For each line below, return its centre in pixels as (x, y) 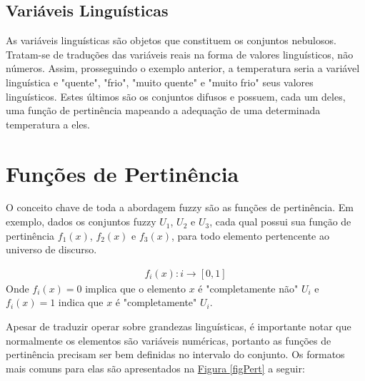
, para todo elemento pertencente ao (250, 235)
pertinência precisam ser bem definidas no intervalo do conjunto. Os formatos (175, 354)
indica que (81, 302)
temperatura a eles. (48, 124)
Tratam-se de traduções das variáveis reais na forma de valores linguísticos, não (180, 54)
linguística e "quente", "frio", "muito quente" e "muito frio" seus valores (160, 82)
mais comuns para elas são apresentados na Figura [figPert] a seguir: (155, 368)
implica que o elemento (135, 288)
